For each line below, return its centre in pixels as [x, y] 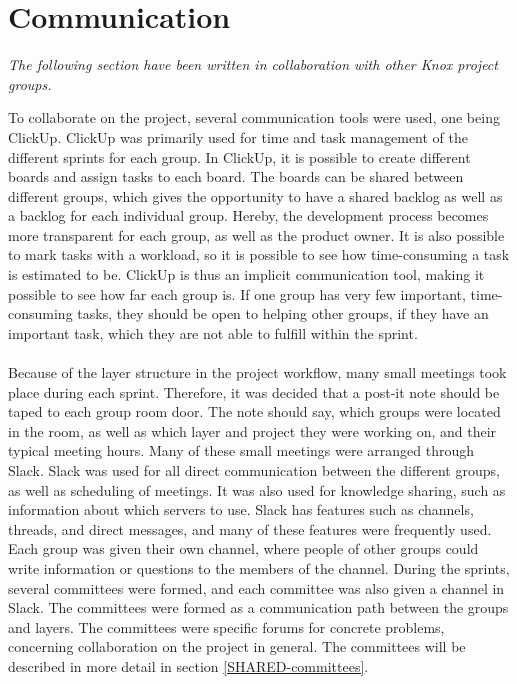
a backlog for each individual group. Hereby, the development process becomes [248, 215]
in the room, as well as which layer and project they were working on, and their [252, 430]
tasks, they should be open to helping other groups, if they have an [283, 313]
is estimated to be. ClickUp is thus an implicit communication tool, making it [246, 274]
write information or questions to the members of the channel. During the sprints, [259, 567]
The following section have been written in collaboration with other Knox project [253, 64]
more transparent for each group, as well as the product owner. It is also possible [256, 234]
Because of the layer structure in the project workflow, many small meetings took [257, 372]
